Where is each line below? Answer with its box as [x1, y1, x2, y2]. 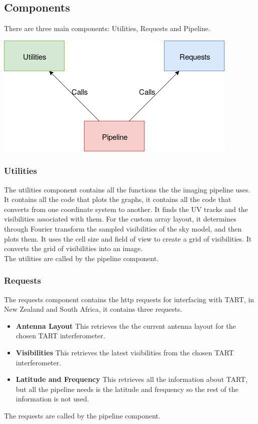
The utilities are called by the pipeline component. [4, 253, 159, 263]
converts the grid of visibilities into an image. [4, 243, 143, 254]
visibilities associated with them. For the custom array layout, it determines [4, 214, 236, 224]
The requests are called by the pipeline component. [4, 410, 160, 420]
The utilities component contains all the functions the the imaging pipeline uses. [4, 184, 250, 194]
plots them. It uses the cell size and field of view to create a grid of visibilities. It [4, 233, 252, 244]
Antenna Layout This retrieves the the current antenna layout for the [15, 320, 236, 331]
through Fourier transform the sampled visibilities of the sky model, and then [4, 223, 242, 234]
